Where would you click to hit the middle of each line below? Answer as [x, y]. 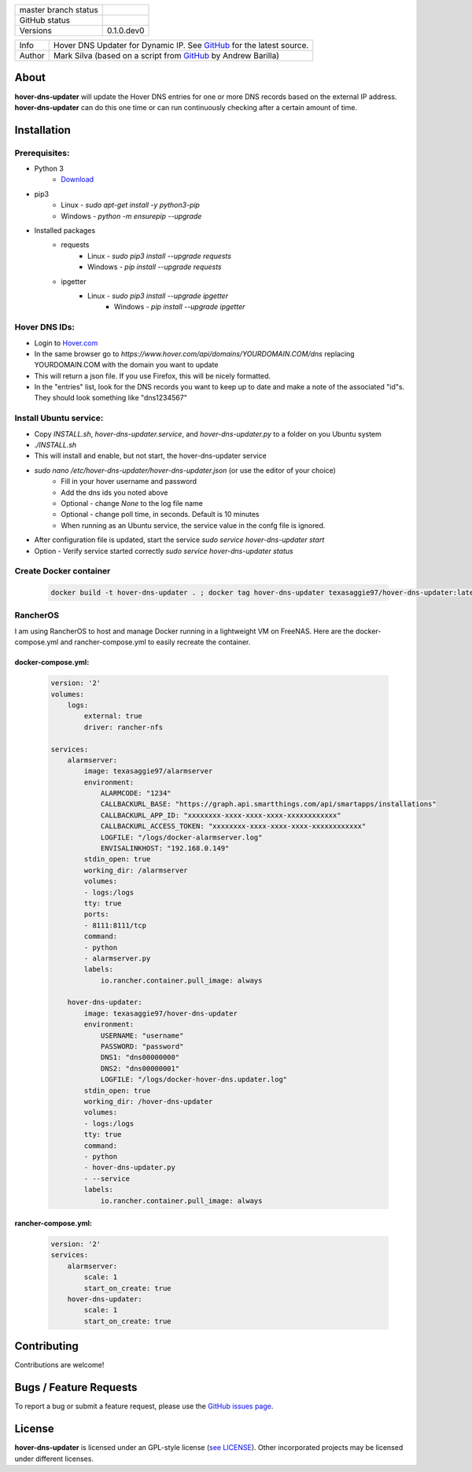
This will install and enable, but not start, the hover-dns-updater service [150, 456]
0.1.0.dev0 [125, 30]
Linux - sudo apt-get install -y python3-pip [131, 205]
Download [77, 179]
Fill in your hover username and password [129, 481]
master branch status [59, 10]
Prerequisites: [42, 153]
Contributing [46, 1347]
